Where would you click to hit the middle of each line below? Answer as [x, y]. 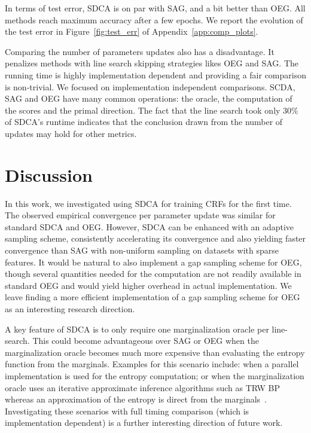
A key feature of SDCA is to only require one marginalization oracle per [137, 329]
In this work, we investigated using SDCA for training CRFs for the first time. [148, 203]
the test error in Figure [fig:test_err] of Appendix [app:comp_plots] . [132, 31]
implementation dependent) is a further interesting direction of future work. [144, 423]
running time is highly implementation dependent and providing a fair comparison [155, 74]
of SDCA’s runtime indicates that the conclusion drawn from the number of [144, 122]
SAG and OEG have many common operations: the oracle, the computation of [149, 98]
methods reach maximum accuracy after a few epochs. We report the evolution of [154, 19]
